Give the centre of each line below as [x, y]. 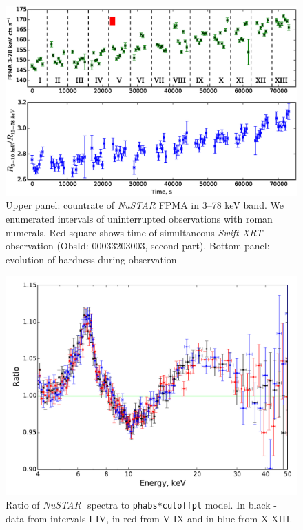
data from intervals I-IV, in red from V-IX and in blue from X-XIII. [149, 518]
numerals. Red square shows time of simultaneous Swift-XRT [134, 232]
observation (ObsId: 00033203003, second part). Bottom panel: [138, 246]
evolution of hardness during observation [91, 259]
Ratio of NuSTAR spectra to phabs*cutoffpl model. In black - [141, 504]
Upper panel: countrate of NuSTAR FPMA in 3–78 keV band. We [145, 205]
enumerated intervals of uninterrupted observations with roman [139, 218]
